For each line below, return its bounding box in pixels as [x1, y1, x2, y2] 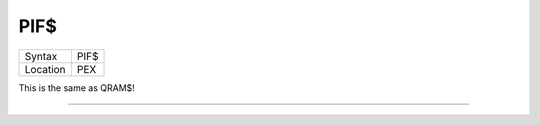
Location [24, 62, 66, 76]
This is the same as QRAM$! [18, 81, 135, 94]
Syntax [24, 49, 58, 63]
